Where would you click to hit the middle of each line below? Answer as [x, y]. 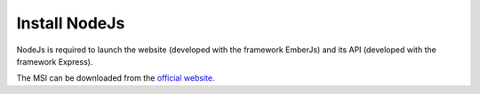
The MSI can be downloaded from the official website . [116, 78]
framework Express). [55, 61]
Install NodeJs [71, 23]
